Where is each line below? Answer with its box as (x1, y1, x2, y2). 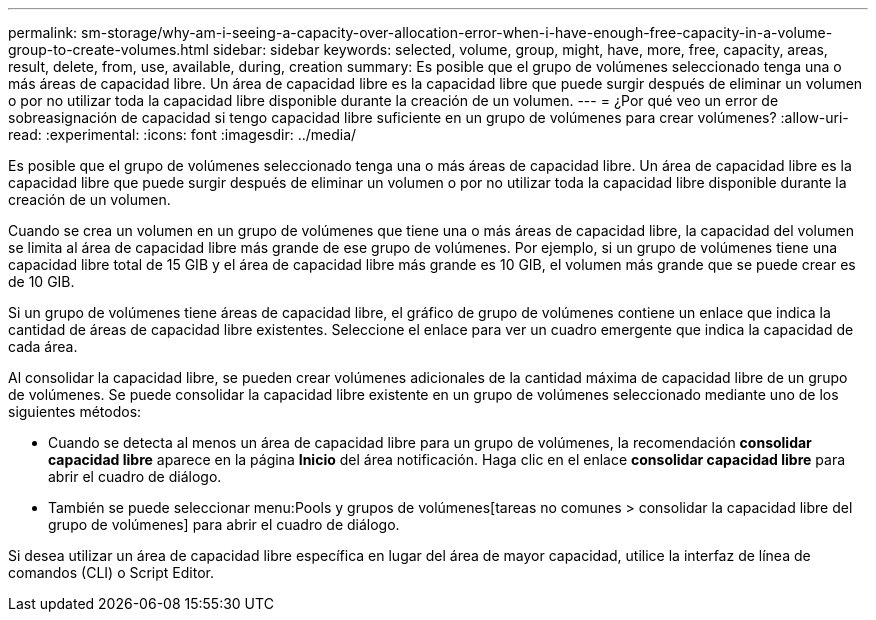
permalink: (8, 24, 78, 41)
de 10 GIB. (8, 273, 75, 290)
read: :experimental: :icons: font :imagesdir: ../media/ (8, 126, 357, 143)
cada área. (8, 338, 78, 355)
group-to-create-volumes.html (8, 41, 209, 58)
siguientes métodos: (8, 403, 142, 420)
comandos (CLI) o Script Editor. (8, 564, 214, 581)
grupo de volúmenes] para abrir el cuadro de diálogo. (48, 516, 400, 533)
